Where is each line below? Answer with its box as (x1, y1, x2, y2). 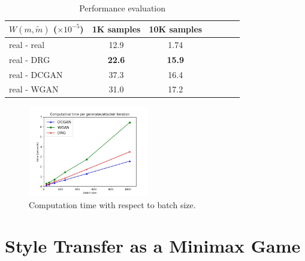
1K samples (92, 22, 141, 35)
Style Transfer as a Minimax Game (5, 233, 301, 258)
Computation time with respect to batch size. (29, 198, 196, 211)
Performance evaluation (79, 2, 165, 14)
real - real (9, 38, 45, 50)
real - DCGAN (9, 68, 63, 80)
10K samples (149, 22, 203, 35)
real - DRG (9, 53, 50, 65)
